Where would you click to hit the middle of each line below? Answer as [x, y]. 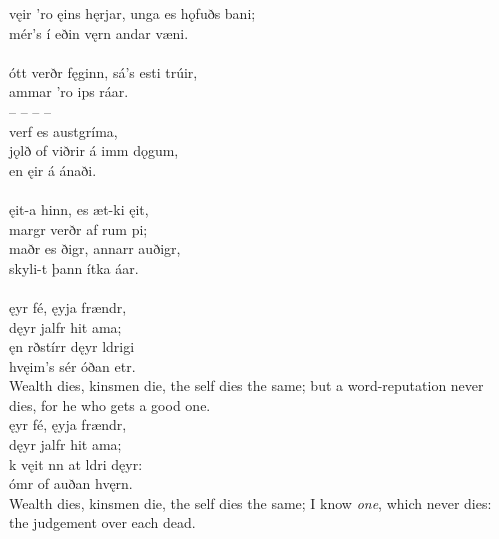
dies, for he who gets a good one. [110, 404]
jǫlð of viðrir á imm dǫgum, [94, 150]
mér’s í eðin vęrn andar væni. [99, 32]
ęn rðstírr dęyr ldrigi [72, 346]
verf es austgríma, [63, 130]
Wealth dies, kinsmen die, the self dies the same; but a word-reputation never [246, 385]
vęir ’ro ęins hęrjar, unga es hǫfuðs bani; [132, 13]
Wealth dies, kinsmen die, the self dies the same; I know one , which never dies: [250, 502]
